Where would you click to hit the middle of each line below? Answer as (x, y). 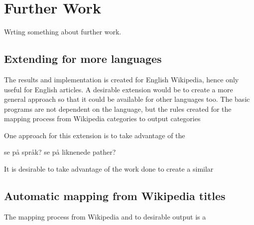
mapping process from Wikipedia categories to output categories (102, 118)
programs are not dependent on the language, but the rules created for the (118, 109)
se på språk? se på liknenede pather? (60, 152)
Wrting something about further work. (63, 32)
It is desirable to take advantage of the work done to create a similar (109, 169)
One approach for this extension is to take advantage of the (95, 135)
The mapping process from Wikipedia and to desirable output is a (105, 216)
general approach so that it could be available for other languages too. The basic (127, 99)
